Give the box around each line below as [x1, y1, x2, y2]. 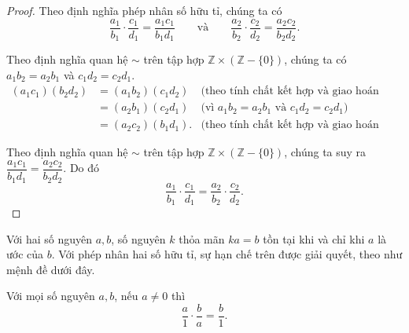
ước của [6, 246, 44, 262]
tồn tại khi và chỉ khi [263, 230, 365, 247]
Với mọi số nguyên [6, 287, 95, 304]
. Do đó [63, 159, 100, 176]
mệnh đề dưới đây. [6, 261, 95, 277]
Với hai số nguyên [6, 230, 92, 247]
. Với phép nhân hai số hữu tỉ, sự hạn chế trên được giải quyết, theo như [51, 246, 403, 262]
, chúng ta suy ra [284, 144, 367, 160]
